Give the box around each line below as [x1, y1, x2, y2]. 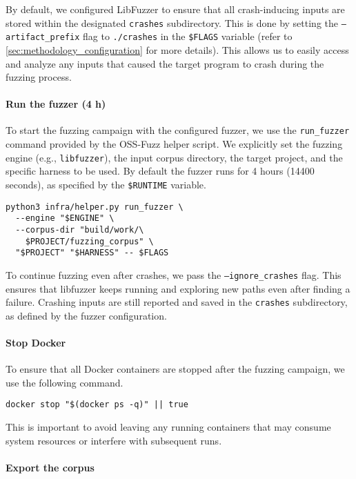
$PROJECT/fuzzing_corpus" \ [25, 236, 154, 246]
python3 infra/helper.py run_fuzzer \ [6, 202, 184, 212]
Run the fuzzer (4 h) [6, 97, 106, 111]
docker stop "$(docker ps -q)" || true [6, 400, 188, 410]
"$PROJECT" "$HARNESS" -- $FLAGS [15, 248, 169, 258]
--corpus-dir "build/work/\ [15, 224, 144, 235]
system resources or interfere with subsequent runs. [6, 433, 222, 447]
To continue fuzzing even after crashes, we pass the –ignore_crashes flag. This [6, 267, 342, 282]
